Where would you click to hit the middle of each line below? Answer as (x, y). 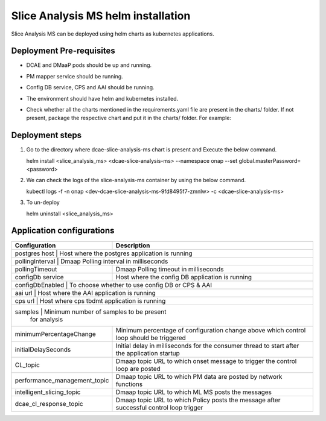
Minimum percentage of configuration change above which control (211, 330)
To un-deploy (43, 203)
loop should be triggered (151, 338)
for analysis (46, 319)
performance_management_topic (62, 380)
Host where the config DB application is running (184, 277)
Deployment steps (46, 135)
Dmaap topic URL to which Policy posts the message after (198, 400)
